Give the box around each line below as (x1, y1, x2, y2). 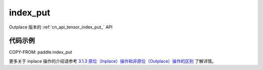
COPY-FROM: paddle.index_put (9, 49, 73, 55)
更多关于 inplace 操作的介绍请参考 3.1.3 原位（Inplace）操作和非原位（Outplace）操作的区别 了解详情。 (9, 58, 217, 64)
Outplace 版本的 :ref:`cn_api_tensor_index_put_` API (9, 24, 113, 30)
